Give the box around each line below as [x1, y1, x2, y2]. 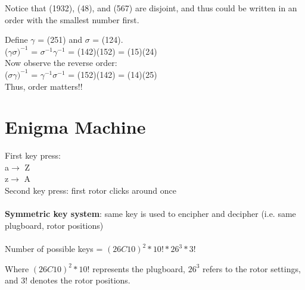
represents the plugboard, [92, 262, 186, 275]
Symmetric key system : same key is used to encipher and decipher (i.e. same [5, 207, 296, 220]
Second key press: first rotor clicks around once [5, 184, 176, 197]
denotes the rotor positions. [30, 274, 130, 286]
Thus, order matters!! [5, 80, 83, 92]
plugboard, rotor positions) [5, 219, 104, 231]
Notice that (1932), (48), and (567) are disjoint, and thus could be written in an [5, 2, 297, 14]
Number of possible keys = [5, 242, 103, 255]
